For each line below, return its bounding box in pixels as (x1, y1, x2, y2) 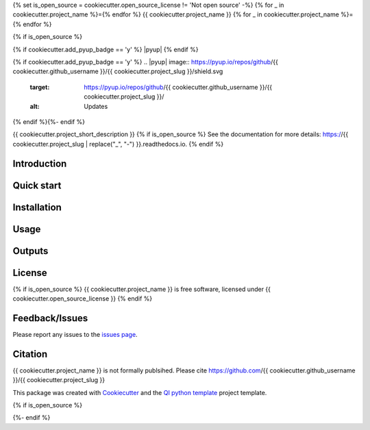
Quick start (12, 179, 62, 191)
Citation (12, 348, 48, 359)
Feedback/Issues (12, 312, 88, 324)
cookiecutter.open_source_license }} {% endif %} (12, 294, 153, 303)
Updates (84, 102, 108, 110)
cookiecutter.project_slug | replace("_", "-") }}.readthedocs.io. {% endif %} (12, 140, 224, 148)
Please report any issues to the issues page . (12, 330, 138, 338)
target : (29, 83, 50, 91)
